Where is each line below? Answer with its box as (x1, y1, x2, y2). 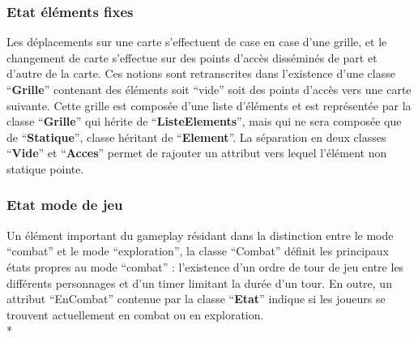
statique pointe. (6, 160, 84, 177)
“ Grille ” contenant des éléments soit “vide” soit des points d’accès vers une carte (6, 81, 412, 97)
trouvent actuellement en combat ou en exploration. (6, 306, 264, 323)
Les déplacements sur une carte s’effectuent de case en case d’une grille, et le (6, 33, 387, 50)
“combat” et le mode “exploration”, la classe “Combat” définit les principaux (6, 242, 389, 259)
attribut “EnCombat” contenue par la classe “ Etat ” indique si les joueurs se (6, 290, 386, 307)
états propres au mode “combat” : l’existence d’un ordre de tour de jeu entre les (6, 258, 404, 275)
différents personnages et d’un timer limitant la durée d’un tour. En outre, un (6, 274, 392, 291)
